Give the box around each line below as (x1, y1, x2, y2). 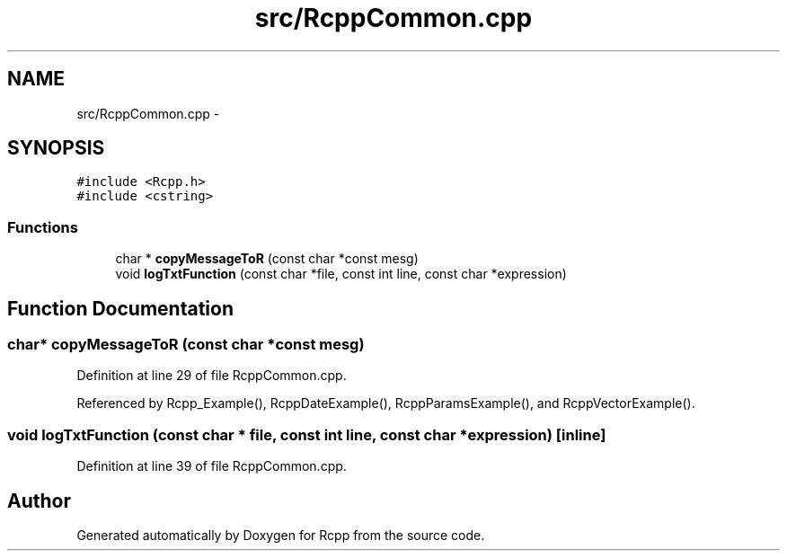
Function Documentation (7, 297, 234, 320)
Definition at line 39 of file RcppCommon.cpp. (76, 458, 347, 474)
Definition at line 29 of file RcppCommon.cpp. (76, 368, 347, 384)
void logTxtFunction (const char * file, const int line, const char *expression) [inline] (7, 425, 606, 444)
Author (7, 489, 71, 512)
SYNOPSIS (7, 137, 105, 160)
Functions (7, 217, 78, 236)
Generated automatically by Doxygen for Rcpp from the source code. (76, 527, 485, 543)
